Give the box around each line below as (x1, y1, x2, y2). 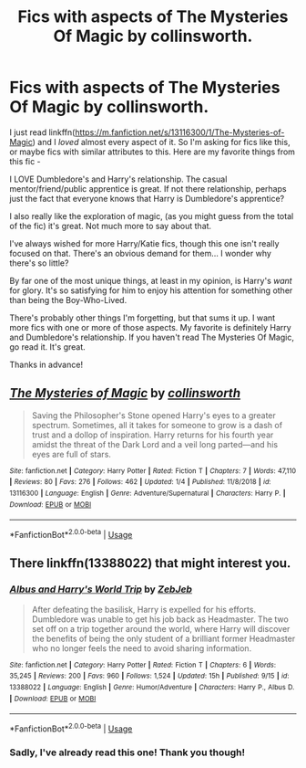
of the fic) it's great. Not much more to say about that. (9, 220, 212, 231)
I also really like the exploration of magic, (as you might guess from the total (9, 210, 294, 221)
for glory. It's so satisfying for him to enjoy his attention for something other (9, 285, 293, 296)
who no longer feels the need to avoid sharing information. (31, 642, 252, 654)
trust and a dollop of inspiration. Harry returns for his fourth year (31, 429, 274, 440)
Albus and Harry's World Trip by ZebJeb (9, 583, 193, 595)
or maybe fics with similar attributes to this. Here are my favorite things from (9, 146, 296, 157)
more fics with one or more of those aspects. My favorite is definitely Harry (9, 321, 291, 332)
